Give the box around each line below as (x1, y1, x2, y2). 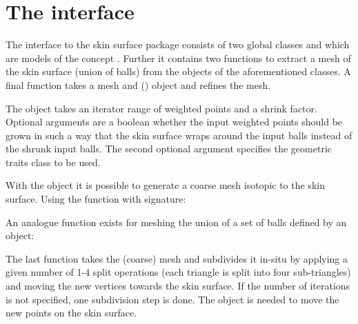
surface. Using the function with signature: (6, 192, 186, 206)
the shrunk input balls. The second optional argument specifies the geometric (6, 141, 332, 156)
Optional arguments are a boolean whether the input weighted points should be (6, 114, 343, 129)
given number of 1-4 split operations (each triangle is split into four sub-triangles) (6, 265, 351, 279)
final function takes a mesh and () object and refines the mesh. (6, 77, 271, 92)
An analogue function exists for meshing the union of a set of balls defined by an (6, 214, 347, 229)
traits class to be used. (6, 154, 101, 169)
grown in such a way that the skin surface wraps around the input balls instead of (6, 128, 352, 142)
